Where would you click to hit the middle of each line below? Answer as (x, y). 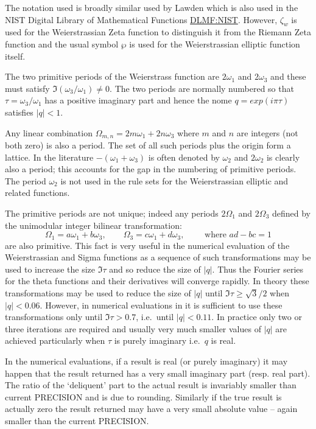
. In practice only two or (257, 317)
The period (26, 180)
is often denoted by (184, 157)
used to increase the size (50, 269)
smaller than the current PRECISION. (77, 420)
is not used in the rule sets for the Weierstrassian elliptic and (174, 180)
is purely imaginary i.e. (157, 340)
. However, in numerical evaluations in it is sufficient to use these (161, 305)
